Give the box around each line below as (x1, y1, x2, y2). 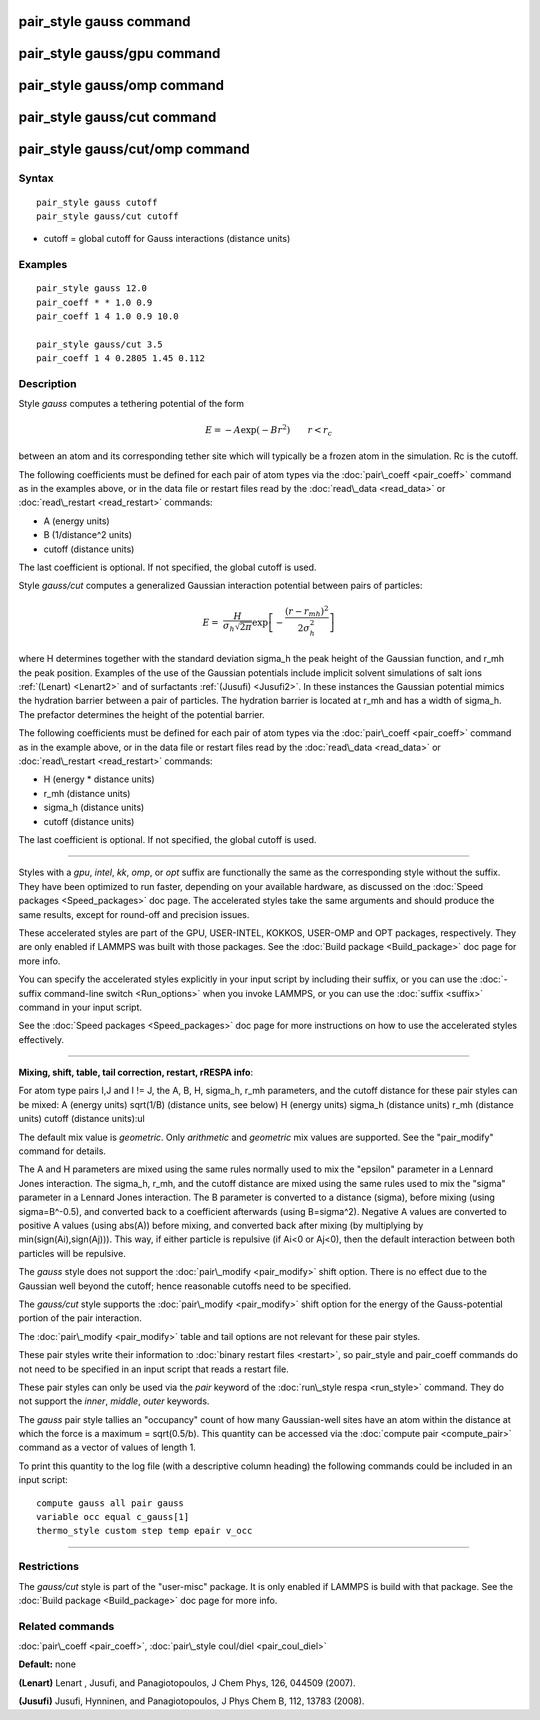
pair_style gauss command (18, 13, 191, 30)
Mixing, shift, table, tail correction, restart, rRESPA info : (18, 1066, 254, 1079)
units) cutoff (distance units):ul (18, 1113, 145, 1125)
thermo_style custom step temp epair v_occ (36, 1525, 253, 1537)
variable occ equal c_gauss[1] (36, 1511, 190, 1523)
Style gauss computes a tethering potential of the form (18, 398, 245, 410)
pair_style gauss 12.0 (36, 283, 148, 294)
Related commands (18, 1619, 115, 1633)
